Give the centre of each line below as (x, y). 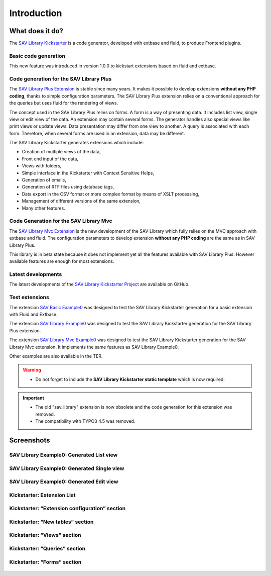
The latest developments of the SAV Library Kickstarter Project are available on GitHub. (99, 284)
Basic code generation (37, 56)
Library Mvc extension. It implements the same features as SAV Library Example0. (94, 347)
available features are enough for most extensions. (62, 261)
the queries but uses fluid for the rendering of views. (64, 103)
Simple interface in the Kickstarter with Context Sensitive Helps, (88, 173)
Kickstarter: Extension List (42, 495)
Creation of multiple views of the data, (61, 152)
